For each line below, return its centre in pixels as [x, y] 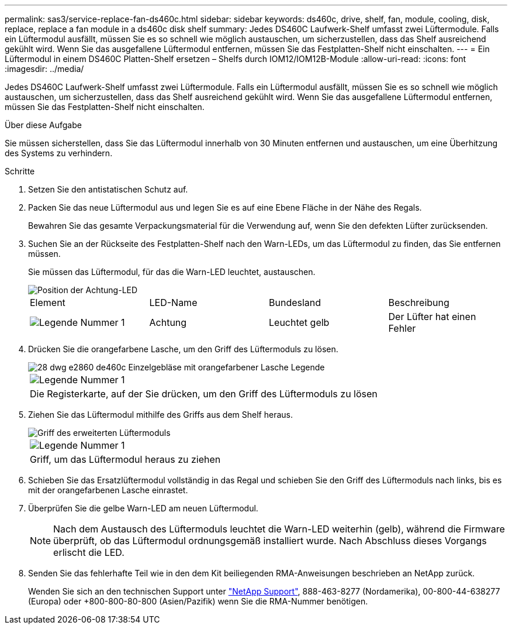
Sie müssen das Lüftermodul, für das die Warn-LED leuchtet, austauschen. [172, 272]
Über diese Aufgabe [43, 125]
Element [48, 303]
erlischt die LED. [89, 552]
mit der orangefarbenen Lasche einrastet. [108, 490]
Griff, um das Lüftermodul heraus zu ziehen [125, 459]
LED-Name [173, 303]
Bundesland [295, 303]
